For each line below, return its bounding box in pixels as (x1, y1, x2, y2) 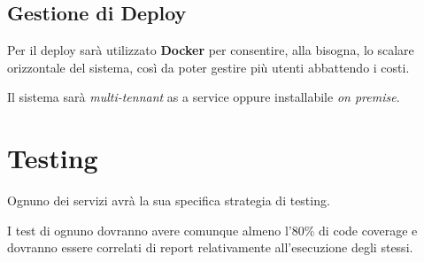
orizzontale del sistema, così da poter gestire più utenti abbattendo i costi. (7, 58, 410, 76)
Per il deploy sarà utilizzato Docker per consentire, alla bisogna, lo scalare (7, 41, 414, 59)
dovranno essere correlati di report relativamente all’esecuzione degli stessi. (7, 238, 413, 257)
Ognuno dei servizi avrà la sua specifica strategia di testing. (7, 191, 330, 210)
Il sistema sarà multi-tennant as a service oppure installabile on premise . (7, 88, 400, 106)
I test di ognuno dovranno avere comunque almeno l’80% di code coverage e (7, 220, 418, 239)
